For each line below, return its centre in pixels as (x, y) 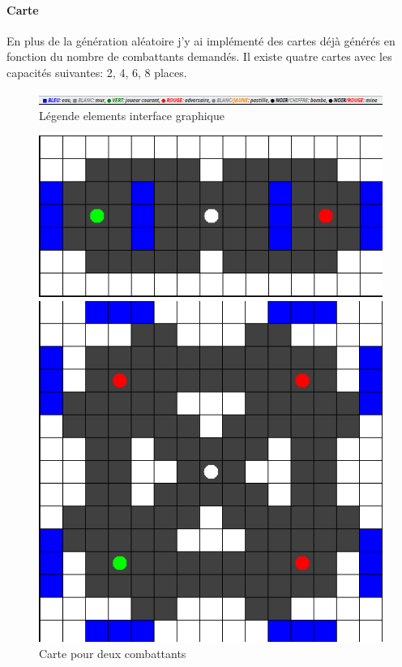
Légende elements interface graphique (132, 116)
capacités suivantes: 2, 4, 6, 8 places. (97, 72)
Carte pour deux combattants (113, 653)
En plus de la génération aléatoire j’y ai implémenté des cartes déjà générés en (201, 40)
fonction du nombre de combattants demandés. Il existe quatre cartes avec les (199, 56)
